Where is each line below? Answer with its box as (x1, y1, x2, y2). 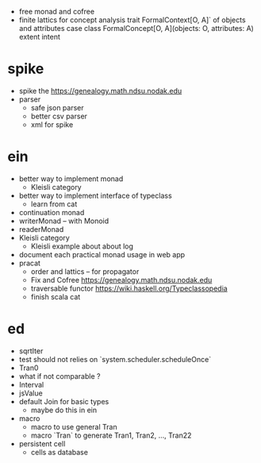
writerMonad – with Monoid (18, 216, 109, 226)
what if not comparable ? (18, 371, 101, 380)
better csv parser (30, 111, 88, 121)
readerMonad (18, 224, 64, 233)
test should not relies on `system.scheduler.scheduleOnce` (18, 354, 212, 364)
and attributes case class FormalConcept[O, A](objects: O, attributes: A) (18, 24, 255, 33)
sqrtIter (18, 345, 44, 356)
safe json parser (30, 102, 84, 112)
